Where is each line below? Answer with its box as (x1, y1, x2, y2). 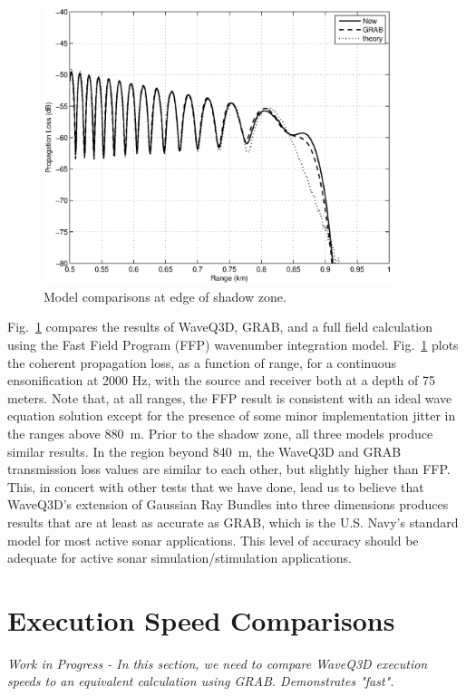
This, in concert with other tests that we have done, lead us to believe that (7, 477, 424, 496)
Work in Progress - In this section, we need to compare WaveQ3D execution (7, 653, 428, 672)
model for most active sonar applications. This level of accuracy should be (7, 530, 419, 549)
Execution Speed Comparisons (7, 601, 395, 638)
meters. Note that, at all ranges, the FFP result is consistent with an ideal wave (7, 388, 452, 407)
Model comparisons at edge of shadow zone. (44, 286, 286, 305)
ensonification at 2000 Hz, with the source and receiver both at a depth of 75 (7, 371, 435, 390)
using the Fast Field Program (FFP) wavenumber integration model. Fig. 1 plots (7, 335, 459, 354)
